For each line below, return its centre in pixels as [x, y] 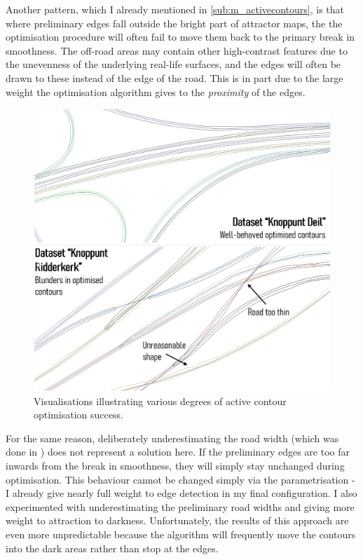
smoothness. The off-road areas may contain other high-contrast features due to [177, 50]
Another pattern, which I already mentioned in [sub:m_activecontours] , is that [175, 9]
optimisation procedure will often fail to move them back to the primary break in [180, 37]
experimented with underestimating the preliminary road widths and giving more [180, 506]
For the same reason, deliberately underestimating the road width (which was [172, 438]
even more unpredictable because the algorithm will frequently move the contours [181, 534]
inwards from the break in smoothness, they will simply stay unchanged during [175, 465]
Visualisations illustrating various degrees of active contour [160, 401]
